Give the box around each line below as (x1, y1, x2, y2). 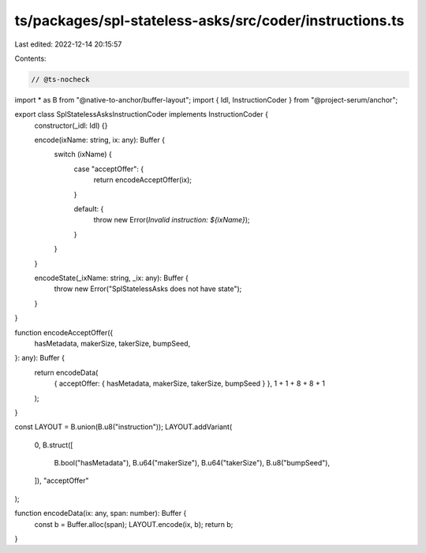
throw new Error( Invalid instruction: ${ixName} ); (93, 215, 250, 225)
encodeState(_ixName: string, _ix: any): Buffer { (34, 273, 189, 282)
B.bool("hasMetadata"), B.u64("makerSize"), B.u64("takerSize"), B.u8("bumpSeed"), (54, 458, 331, 468)
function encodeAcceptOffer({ (14, 327, 114, 337)
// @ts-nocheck (31, 75, 90, 84)
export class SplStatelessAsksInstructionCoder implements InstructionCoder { (14, 110, 268, 119)
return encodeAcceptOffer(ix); (93, 175, 192, 185)
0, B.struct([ (34, 440, 73, 450)
